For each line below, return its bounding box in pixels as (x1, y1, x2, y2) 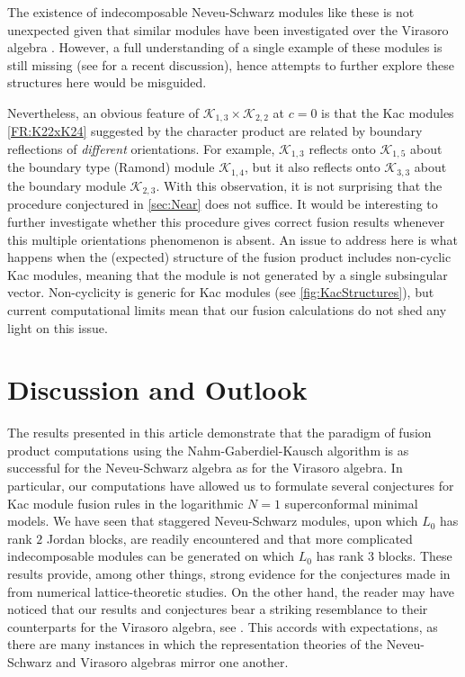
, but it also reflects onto (245, 158, 380, 176)
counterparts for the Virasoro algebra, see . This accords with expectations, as (7, 617, 438, 636)
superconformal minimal (284, 493, 418, 512)
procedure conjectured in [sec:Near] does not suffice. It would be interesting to (7, 194, 438, 213)
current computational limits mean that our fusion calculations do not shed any (7, 300, 447, 319)
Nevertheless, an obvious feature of (7, 103, 200, 122)
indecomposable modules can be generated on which (7, 546, 295, 565)
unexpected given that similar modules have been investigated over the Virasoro (7, 20, 449, 39)
